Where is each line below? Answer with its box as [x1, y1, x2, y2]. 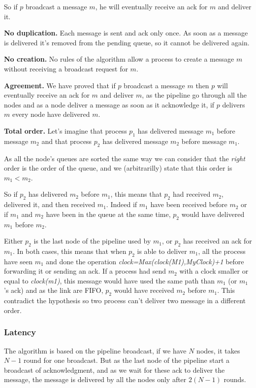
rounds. [224, 374, 246, 385]
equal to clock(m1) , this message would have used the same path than [4, 275, 215, 285]
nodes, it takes [196, 345, 240, 355]
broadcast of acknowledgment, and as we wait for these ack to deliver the [4, 364, 225, 375]
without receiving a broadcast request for [4, 63, 128, 73]
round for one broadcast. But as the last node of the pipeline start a [24, 355, 229, 365]
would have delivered [181, 209, 245, 219]
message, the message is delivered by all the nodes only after [4, 374, 187, 385]
